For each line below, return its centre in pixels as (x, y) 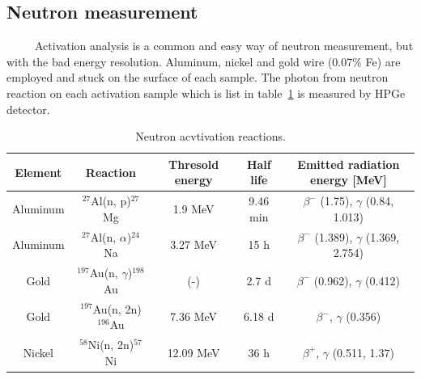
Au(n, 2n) (117, 308)
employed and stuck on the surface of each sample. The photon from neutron (198, 77)
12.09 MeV (193, 352)
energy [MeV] (349, 180)
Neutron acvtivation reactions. (210, 136)
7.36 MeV (194, 316)
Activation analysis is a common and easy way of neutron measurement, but (224, 46)
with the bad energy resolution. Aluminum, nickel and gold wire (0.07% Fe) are (204, 61)
